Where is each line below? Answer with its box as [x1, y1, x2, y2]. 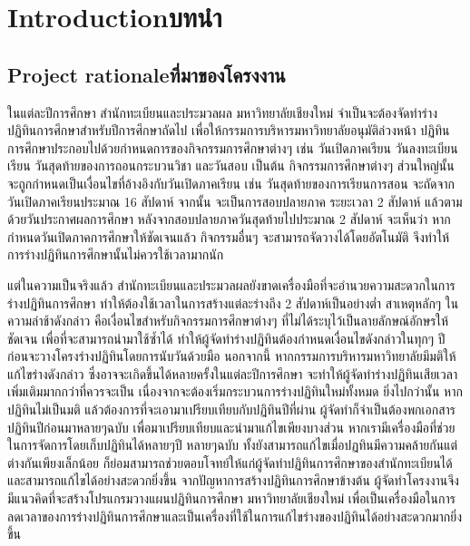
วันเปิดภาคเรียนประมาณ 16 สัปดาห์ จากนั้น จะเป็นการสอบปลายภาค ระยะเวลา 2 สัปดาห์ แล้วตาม [7, 191, 463, 210]
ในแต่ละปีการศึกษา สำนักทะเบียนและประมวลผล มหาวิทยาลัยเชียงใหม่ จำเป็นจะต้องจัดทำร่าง [7, 102, 438, 122]
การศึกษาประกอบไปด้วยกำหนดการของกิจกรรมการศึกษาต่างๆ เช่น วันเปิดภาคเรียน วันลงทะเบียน [7, 138, 458, 157]
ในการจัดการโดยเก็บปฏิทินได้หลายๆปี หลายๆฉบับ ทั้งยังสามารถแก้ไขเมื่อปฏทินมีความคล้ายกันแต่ [7, 435, 458, 454]
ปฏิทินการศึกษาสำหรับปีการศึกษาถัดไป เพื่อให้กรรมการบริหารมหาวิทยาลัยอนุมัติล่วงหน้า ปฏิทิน [7, 121, 450, 140]
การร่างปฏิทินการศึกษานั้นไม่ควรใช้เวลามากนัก [7, 245, 224, 264]
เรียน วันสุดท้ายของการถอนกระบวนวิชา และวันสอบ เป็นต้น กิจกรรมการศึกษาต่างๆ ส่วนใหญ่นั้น [7, 156, 455, 175]
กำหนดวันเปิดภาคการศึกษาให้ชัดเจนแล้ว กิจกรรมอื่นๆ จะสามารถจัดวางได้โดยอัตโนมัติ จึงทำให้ [7, 227, 450, 246]
